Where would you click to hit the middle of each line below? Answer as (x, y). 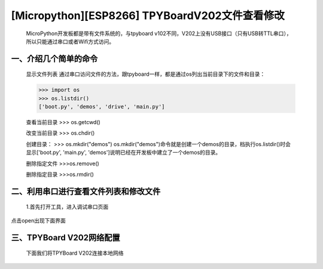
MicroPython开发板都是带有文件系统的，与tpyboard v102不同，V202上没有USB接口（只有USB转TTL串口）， (159, 33)
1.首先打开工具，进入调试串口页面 (67, 207)
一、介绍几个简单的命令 (54, 59)
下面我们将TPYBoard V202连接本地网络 (75, 253)
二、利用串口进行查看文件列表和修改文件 (86, 191)
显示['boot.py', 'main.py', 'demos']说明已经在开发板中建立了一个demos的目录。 (124, 153)
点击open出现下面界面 (38, 220)
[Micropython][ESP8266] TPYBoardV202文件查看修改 (148, 16)
